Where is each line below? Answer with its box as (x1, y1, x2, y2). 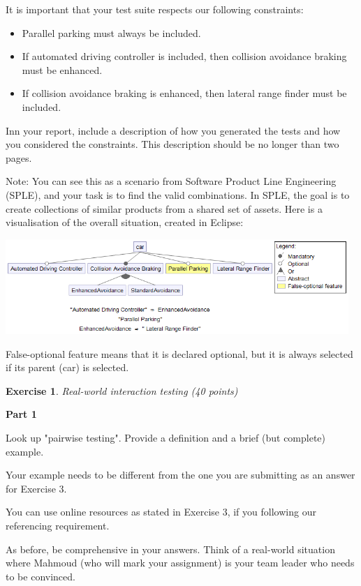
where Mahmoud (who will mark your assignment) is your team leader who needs (6, 555, 355, 570)
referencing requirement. (6, 518, 110, 532)
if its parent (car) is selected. (6, 360, 129, 375)
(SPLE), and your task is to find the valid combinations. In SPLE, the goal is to (6, 187, 350, 202)
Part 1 (6, 407, 37, 421)
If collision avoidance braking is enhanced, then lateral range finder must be (22, 86, 347, 100)
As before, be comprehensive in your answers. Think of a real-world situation (6, 541, 335, 556)
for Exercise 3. (6, 481, 67, 495)
